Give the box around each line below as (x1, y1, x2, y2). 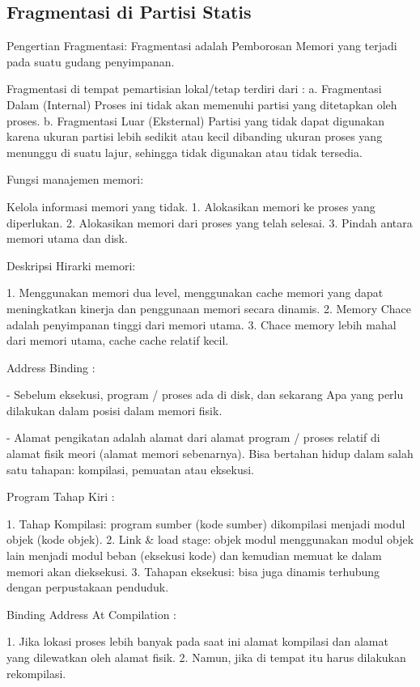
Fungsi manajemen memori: (6, 171, 144, 188)
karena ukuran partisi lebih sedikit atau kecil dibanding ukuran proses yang (6, 128, 383, 145)
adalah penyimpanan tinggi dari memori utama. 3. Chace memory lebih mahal (6, 316, 397, 333)
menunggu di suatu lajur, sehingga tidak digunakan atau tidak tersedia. (6, 143, 363, 160)
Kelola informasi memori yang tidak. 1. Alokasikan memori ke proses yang (6, 197, 375, 214)
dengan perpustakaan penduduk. (6, 579, 169, 596)
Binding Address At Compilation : (6, 605, 177, 622)
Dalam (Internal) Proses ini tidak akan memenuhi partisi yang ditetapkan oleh (6, 95, 397, 112)
